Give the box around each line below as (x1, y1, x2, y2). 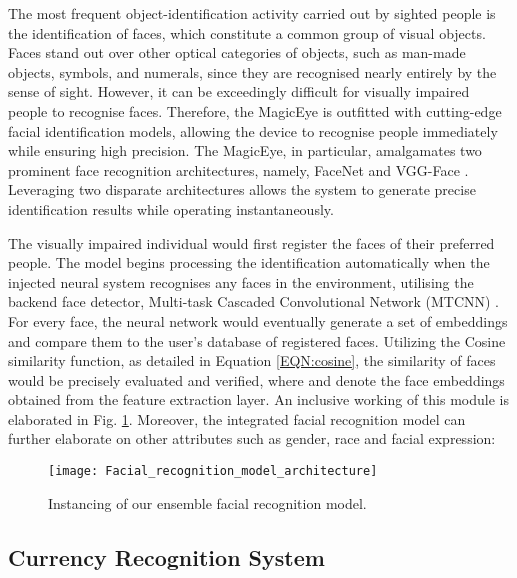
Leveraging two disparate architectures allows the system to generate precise (8, 179, 476, 200)
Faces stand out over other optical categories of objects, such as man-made (8, 42, 466, 63)
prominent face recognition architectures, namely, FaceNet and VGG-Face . (8, 159, 469, 180)
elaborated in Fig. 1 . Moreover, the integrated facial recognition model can (8, 408, 466, 429)
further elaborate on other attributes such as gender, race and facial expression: (8, 428, 496, 449)
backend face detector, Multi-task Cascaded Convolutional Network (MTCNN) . (8, 291, 500, 312)
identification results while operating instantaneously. (8, 198, 334, 219)
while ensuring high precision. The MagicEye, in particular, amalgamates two (8, 140, 482, 161)
